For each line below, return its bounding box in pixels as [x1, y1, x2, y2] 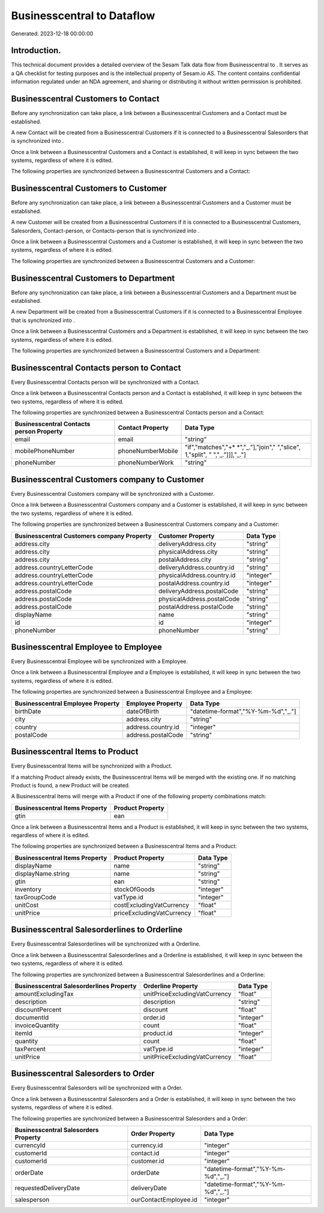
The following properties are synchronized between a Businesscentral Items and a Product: [11, 842, 237, 850]
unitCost [14, 901, 39, 909]
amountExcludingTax [14, 989, 74, 998]
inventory [14, 885, 42, 893]
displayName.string [14, 869, 70, 878]
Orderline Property [143, 982, 198, 990]
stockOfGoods [113, 885, 155, 893]
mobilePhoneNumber [14, 447, 75, 455]
